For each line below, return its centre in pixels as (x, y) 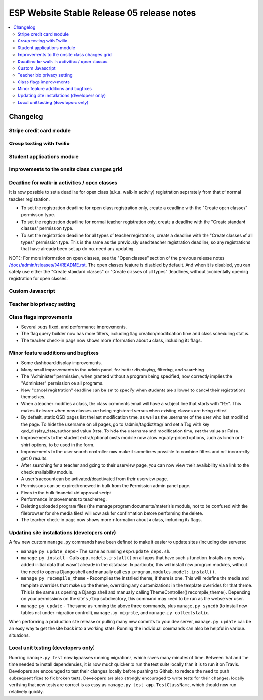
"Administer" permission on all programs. (62, 383)
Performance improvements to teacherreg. (64, 499)
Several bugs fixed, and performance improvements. (74, 327)
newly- (240, 558)
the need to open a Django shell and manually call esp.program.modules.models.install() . (119, 572)
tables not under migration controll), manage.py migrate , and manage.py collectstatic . (115, 613)
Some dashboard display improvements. (62, 363)
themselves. (33, 397)
